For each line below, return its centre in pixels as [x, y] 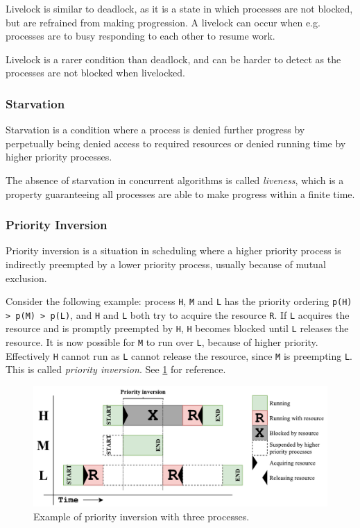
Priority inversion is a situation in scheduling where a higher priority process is [173, 250]
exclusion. [26, 278]
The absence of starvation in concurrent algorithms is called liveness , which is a [175, 180]
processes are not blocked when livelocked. [95, 73]
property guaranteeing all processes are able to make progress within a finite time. [180, 193]
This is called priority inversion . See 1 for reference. [116, 369]
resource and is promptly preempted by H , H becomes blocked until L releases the [177, 328]
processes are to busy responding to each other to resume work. [140, 36]
